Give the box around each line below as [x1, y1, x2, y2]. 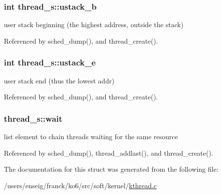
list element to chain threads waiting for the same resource [4, 131, 178, 142]
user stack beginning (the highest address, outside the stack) [4, 19, 184, 30]
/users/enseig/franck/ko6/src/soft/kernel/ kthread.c [4, 180, 157, 190]
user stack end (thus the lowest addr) [4, 75, 114, 85]
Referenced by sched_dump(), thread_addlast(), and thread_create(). [4, 147, 213, 158]
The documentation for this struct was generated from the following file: [4, 164, 219, 174]
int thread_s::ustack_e [4, 56, 96, 68]
